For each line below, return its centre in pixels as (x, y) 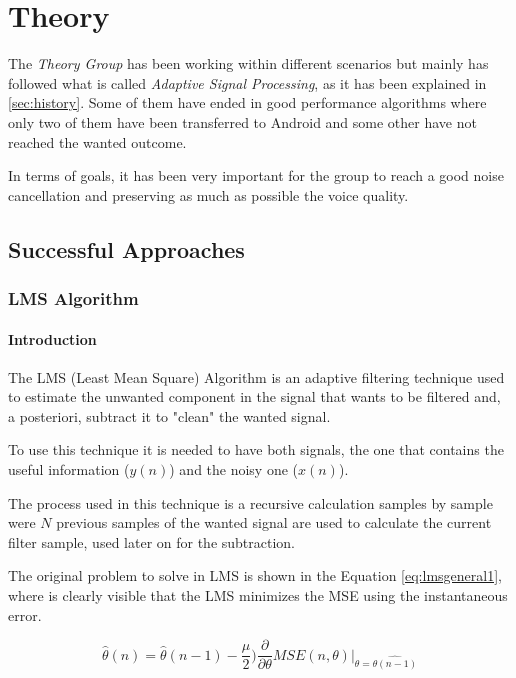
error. (25, 614)
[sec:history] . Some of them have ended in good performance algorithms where (247, 102)
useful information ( (69, 469)
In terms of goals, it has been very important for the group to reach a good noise (256, 175)
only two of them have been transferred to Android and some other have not (242, 121)
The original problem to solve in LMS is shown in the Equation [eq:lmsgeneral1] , (255, 575)
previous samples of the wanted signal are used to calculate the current (274, 522)
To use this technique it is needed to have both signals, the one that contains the (256, 449)
